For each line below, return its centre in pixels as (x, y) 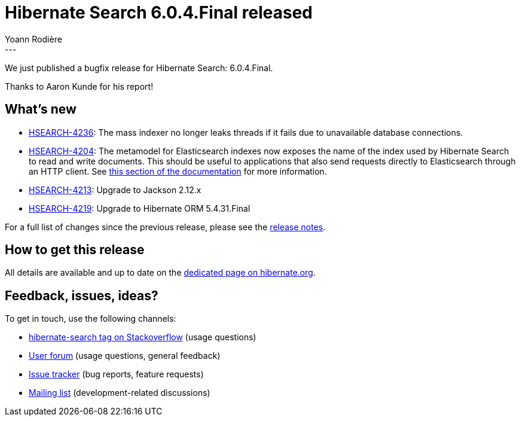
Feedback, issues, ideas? (82, 295)
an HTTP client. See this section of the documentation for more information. (178, 171)
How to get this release (75, 250)
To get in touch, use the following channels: (91, 319)
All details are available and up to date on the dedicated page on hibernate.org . (160, 273)
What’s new (41, 109)
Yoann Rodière (33, 39)
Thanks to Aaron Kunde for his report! (79, 86)
